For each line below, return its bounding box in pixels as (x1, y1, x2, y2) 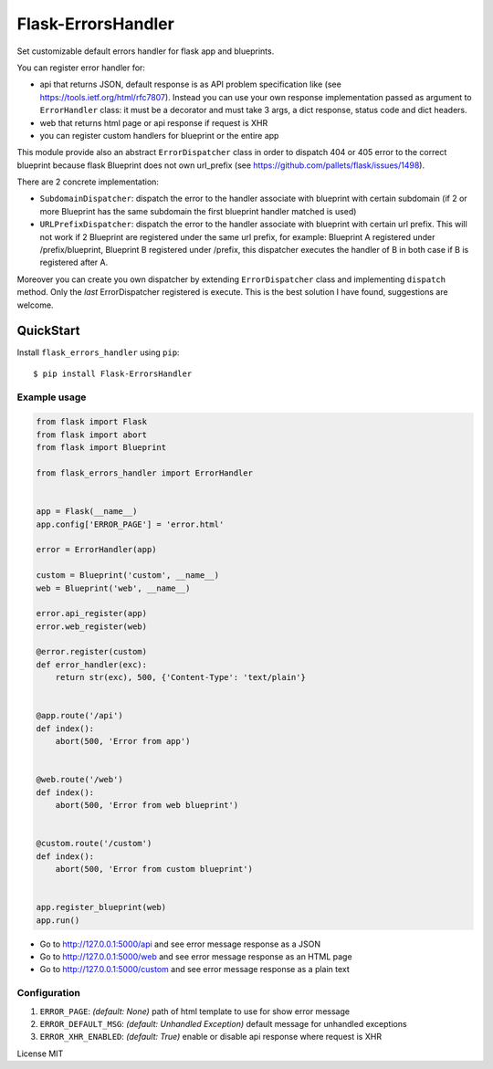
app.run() (36, 915, 80, 926)
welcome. (16, 299, 54, 310)
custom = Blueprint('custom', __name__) (36, 571, 219, 581)
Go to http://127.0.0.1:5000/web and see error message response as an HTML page (39, 951, 352, 962)
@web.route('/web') (36, 774, 123, 785)
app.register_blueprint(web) (36, 902, 167, 913)
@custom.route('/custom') (36, 838, 152, 849)
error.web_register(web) (36, 621, 148, 632)
